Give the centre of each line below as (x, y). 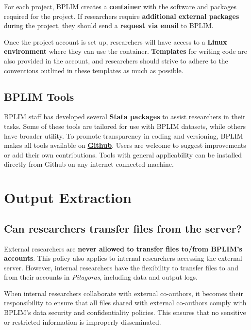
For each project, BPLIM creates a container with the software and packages (120, 6)
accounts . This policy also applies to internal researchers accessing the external (123, 258)
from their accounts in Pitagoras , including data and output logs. (101, 277)
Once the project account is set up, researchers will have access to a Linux (116, 41)
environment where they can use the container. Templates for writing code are (125, 51)
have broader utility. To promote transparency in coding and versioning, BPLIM (124, 135)
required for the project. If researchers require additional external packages (122, 16)
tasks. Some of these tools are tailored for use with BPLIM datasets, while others (125, 126)
